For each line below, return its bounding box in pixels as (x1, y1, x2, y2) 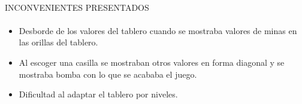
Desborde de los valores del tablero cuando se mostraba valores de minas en (19, 24, 297, 36)
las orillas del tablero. (19, 36, 98, 48)
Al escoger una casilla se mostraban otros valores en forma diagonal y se (19, 56, 285, 68)
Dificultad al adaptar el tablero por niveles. (19, 88, 178, 100)
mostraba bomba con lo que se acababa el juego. (19, 68, 197, 80)
